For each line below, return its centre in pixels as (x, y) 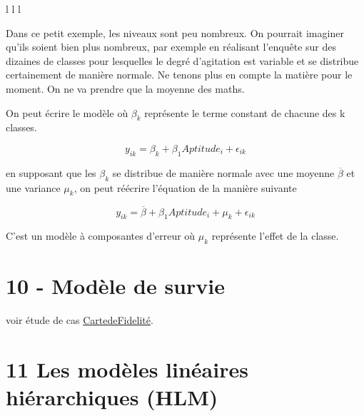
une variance (33, 187)
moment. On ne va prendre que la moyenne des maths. (125, 88)
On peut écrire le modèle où (67, 112)
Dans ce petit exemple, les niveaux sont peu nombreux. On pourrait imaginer (175, 32)
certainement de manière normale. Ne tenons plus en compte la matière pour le (179, 75)
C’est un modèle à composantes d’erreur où (101, 236)
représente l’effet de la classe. (275, 236)
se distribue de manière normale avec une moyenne (223, 172)
